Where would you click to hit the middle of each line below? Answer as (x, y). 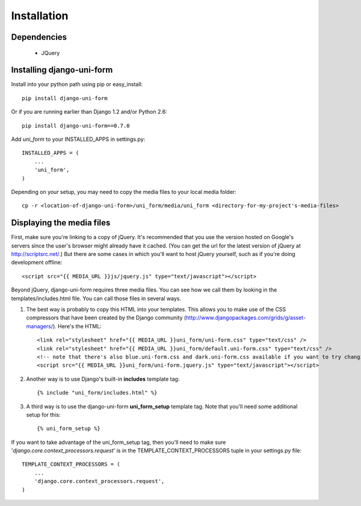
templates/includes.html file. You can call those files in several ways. (96, 298)
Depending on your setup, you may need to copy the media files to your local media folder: (124, 192)
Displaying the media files (61, 223)
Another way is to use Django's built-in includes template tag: (103, 379)
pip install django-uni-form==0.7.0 (76, 126)
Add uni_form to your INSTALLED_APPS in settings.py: (78, 139)
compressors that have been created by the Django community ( (106, 318)
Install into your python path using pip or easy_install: (77, 84)
